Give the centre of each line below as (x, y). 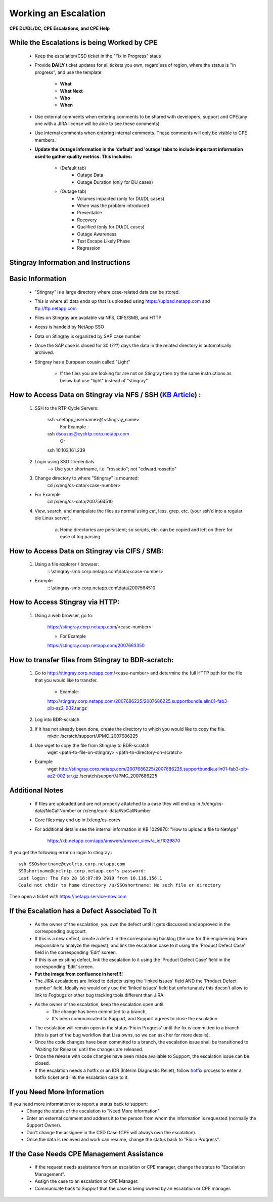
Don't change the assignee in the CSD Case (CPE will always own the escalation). (111, 1132)
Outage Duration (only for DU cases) (115, 182)
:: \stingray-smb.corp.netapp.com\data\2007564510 (101, 588)
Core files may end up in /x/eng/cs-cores (78, 820)
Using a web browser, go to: (64, 615)
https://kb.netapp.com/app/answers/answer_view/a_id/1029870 (114, 841)
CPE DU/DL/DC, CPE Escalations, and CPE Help (60, 28)
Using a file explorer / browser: (67, 564)
